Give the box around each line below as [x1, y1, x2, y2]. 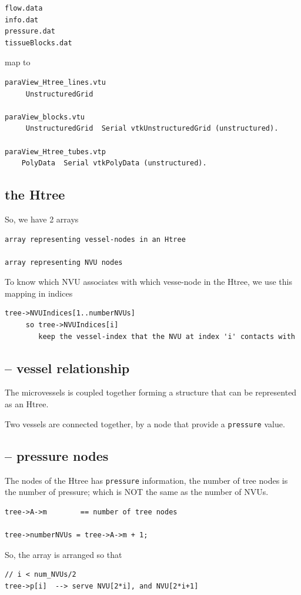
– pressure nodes [5, 446, 109, 464]
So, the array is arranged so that [5, 548, 122, 560]
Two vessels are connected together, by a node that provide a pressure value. [5, 417, 285, 430]
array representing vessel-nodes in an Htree [5, 235, 186, 244]
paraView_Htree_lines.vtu [5, 78, 106, 87]
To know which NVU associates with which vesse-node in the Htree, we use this [5, 275, 292, 288]
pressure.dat [5, 27, 55, 36]
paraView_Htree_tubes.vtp [5, 147, 106, 156]
